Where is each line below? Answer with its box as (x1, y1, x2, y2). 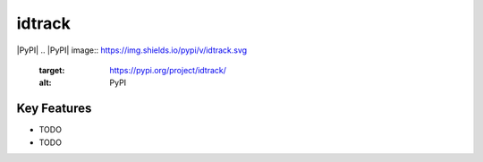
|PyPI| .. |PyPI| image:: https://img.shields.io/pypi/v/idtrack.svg (16, 45, 248, 55)
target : (38, 64, 65, 75)
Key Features (16, 101, 92, 116)
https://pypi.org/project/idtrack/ (109, 64, 227, 75)
